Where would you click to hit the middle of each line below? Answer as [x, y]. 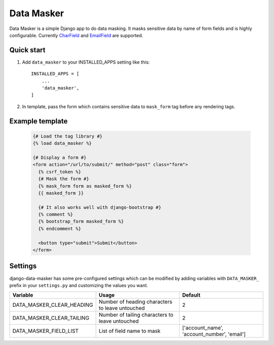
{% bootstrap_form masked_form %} [81, 222]
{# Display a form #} [60, 157]
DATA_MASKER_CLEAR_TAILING [51, 318]
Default [191, 295]
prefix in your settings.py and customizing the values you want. [79, 285]
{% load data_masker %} [62, 143]
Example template [39, 121]
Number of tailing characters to [136, 315]
